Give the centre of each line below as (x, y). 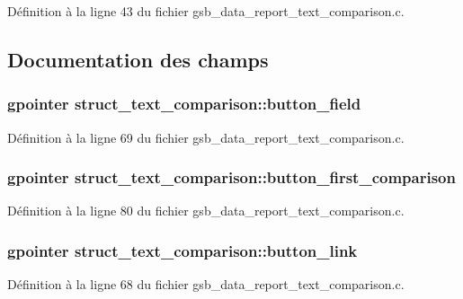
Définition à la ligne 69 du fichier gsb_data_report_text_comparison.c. (206, 137)
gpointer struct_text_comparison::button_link (183, 250)
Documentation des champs (138, 59)
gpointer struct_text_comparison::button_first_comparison (231, 177)
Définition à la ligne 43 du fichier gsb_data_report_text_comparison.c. (206, 11)
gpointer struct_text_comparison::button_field (184, 104)
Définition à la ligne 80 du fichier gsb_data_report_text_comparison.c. (206, 211)
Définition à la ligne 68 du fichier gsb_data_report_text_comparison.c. (206, 284)
